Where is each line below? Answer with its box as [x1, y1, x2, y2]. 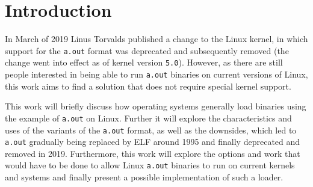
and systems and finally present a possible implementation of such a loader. [5, 171, 284, 183]
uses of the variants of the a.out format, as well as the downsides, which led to [5, 123, 297, 136]
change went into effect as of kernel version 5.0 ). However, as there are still [5, 56, 283, 69]
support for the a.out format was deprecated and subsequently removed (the [5, 44, 289, 57]
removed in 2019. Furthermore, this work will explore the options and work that [5, 147, 300, 159]
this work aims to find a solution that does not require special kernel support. [5, 79, 291, 92]
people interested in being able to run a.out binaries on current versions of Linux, [5, 68, 308, 81]
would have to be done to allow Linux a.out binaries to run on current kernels [5, 159, 295, 171]
